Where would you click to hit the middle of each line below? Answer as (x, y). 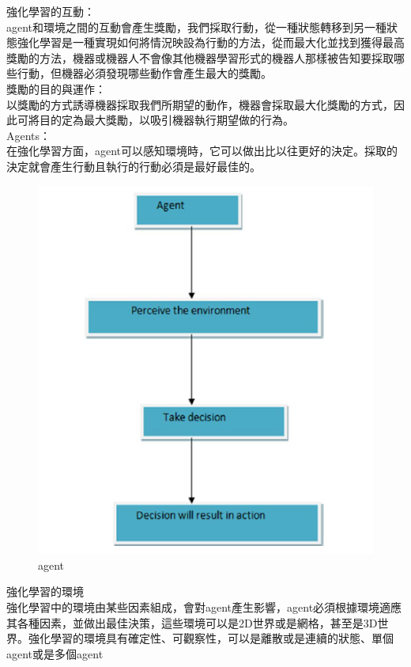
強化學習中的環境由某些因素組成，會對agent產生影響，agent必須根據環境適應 (204, 607)
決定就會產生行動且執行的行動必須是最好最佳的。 (134, 166)
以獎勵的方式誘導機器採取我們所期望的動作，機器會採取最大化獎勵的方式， (200, 104)
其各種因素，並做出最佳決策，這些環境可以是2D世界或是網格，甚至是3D (192, 622)
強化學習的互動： (51, 11)
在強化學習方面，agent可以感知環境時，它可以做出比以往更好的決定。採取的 (202, 151)
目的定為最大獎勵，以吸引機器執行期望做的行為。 (166, 120)
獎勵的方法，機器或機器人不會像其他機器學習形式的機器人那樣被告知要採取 (200, 57)
